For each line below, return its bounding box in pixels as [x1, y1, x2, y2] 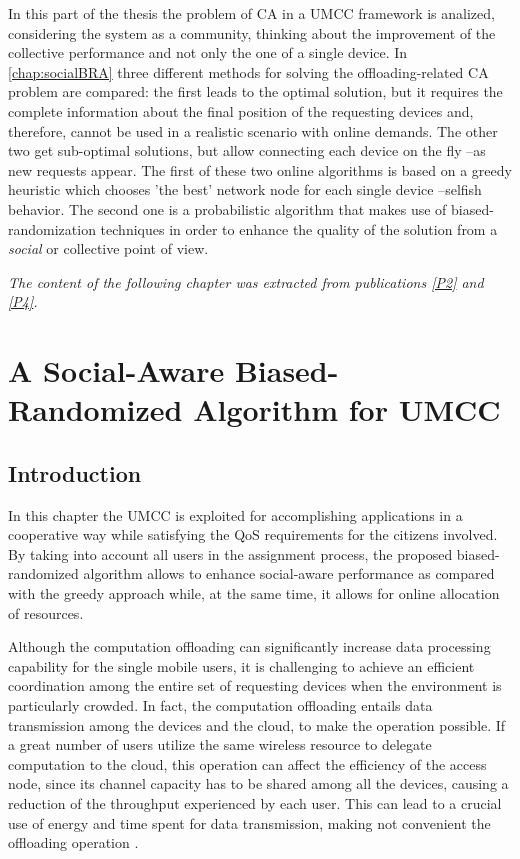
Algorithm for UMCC [193, 389, 501, 430]
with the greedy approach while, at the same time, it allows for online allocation [8, 583, 500, 604]
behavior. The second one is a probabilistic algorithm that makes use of [8, 198, 447, 219]
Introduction [8, 457, 142, 488]
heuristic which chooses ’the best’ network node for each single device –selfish [8, 179, 482, 200]
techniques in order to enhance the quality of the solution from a [100, 218, 498, 239]
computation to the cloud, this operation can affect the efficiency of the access [8, 753, 487, 774]
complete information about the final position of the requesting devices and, [8, 100, 474, 121]
